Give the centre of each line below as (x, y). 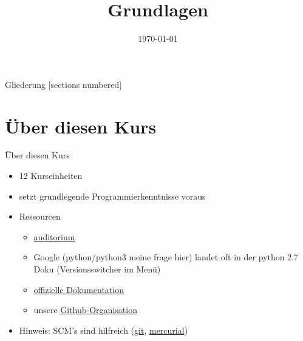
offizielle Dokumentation (79, 289)
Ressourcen (40, 216)
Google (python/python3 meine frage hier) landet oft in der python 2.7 (166, 257)
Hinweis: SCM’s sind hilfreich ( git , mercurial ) (104, 330)
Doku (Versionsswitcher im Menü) (97, 269)
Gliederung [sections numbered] (63, 84)
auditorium (54, 236)
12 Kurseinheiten (51, 176)
